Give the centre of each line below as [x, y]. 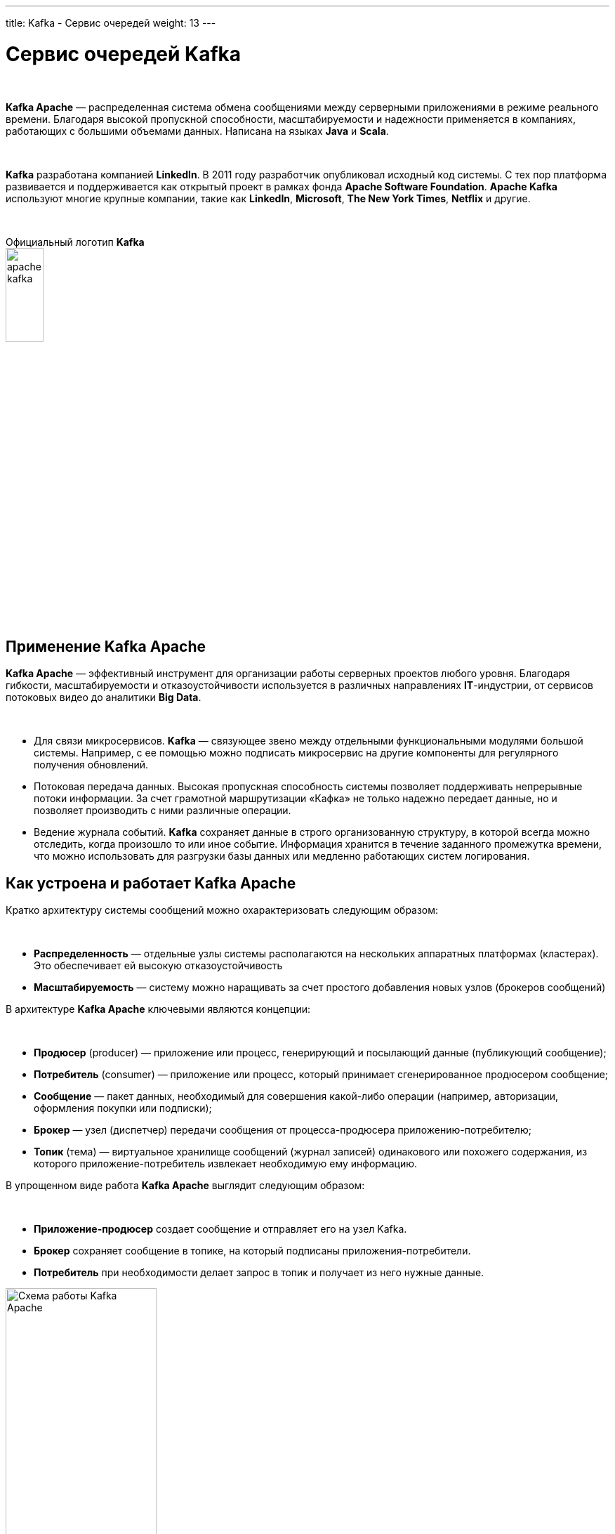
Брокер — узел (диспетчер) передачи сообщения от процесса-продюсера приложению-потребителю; [283, 1130]
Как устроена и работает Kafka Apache [151, 883]
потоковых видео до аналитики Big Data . [104, 697]
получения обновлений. [91, 765]
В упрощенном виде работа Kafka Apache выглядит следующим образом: [185, 1186]
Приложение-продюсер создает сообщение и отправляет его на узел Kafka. [220, 1229]
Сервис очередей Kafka [124, 54]
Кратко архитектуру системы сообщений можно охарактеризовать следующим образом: [222, 910]
